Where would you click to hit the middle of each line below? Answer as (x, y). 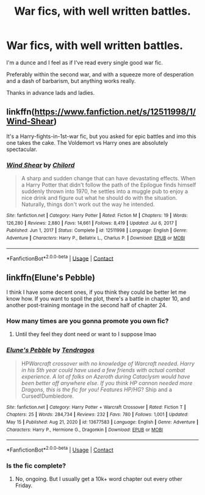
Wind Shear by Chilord (41, 165)
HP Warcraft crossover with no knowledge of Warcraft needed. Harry (108, 363)
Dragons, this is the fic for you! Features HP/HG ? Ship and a (97, 389)
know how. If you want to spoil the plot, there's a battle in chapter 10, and (98, 299)
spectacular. (22, 149)
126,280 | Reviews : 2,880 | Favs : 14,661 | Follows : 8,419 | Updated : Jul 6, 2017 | (92, 223)
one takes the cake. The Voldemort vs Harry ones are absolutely (87, 142)
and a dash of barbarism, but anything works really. (71, 81)
